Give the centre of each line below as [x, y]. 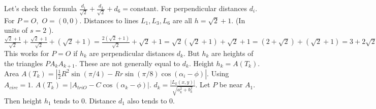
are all [182, 20]
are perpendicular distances [132, 53]
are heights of [232, 53]
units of [16, 30]
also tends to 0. [151, 100]
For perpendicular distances [204, 8]
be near [231, 85]
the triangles [24, 63]
